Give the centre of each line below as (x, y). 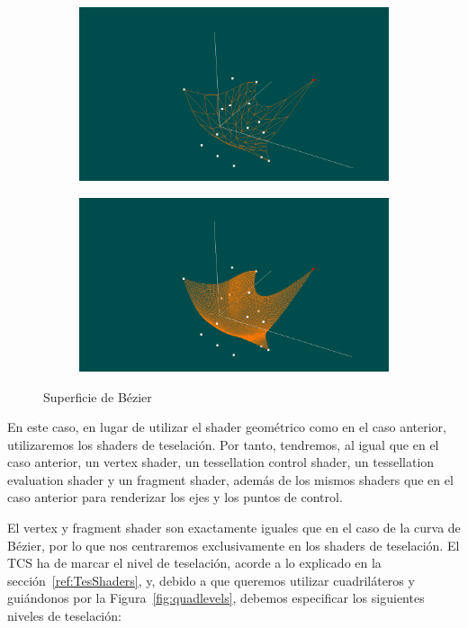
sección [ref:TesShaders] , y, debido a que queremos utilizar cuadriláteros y (211, 580)
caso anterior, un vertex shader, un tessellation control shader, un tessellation (221, 462)
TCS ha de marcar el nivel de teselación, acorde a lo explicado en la (194, 563)
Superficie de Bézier (98, 396)
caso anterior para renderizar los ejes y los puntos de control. (175, 497)
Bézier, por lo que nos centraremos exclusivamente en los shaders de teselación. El (234, 545)
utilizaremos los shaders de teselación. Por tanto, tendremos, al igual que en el (223, 444)
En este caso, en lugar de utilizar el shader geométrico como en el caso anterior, (227, 427)
